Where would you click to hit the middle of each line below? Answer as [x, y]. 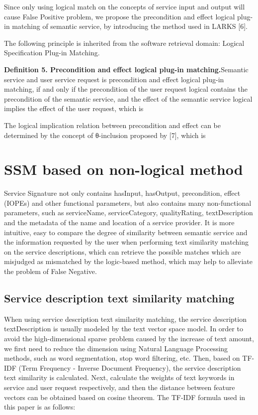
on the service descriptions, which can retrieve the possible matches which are [123, 251]
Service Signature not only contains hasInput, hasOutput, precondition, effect [122, 193]
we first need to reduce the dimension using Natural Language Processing [116, 348]
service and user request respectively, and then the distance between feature [120, 387]
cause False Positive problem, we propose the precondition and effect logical [120, 16]
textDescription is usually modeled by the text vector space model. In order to [124, 329]
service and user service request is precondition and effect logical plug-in [114, 79]
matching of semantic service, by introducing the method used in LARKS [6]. [130, 26]
